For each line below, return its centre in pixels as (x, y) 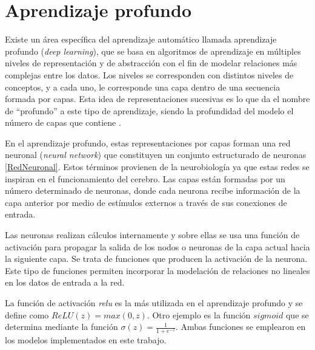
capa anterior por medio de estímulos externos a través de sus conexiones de (146, 202)
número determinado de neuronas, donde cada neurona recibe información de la (153, 190)
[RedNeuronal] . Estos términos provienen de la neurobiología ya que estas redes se (157, 167)
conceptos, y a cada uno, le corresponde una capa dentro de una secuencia (143, 87)
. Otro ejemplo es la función (199, 314)
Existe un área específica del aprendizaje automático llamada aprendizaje (141, 39)
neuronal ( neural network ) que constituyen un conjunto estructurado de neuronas (156, 155)
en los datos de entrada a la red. (65, 282)
